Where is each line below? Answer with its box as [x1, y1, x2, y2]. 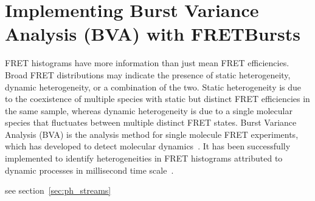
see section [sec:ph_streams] [5, 184, 111, 197]
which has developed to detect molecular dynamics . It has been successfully [5, 140, 291, 152]
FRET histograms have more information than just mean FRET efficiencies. [5, 56, 289, 69]
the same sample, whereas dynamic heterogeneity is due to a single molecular [5, 104, 292, 117]
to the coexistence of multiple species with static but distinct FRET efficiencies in [5, 92, 310, 105]
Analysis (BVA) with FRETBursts [5, 21, 300, 46]
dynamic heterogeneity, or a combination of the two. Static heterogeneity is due [5, 80, 302, 93]
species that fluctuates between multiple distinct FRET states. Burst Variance [5, 116, 297, 129]
